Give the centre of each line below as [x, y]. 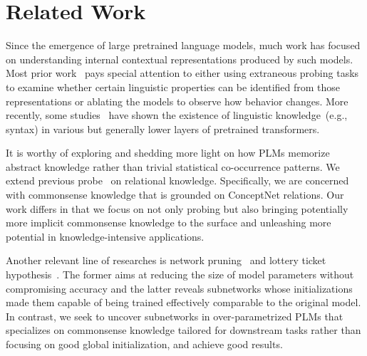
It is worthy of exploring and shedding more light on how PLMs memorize [168, 153]
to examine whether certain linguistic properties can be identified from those [173, 87]
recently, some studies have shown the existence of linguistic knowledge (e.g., [177, 115]
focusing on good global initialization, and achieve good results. [144, 344]
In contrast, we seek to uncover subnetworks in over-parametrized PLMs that [175, 316]
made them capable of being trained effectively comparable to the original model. [183, 302]
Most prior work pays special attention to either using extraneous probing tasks [182, 73]
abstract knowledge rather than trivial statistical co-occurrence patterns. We [173, 166]
